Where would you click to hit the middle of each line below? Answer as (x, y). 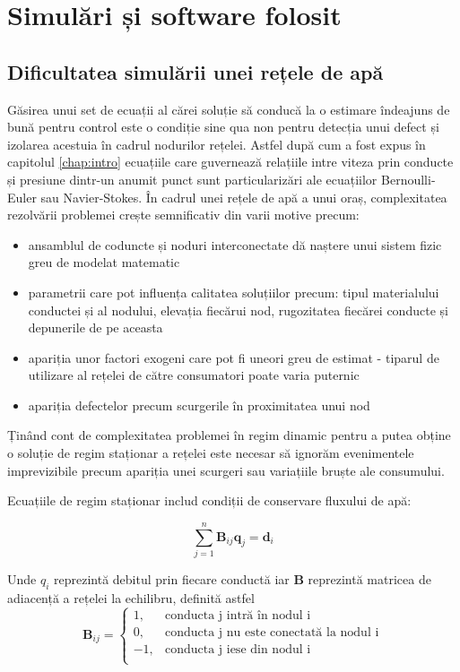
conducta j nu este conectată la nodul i (272, 632)
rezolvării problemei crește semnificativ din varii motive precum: (183, 215)
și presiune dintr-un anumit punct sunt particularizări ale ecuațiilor (192, 179)
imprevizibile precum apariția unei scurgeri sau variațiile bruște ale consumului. (226, 470)
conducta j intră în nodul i (238, 615)
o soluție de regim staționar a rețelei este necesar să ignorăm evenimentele (211, 453)
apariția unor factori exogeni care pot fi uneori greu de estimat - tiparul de (234, 357)
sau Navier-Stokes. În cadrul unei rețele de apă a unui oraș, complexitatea (244, 197)
